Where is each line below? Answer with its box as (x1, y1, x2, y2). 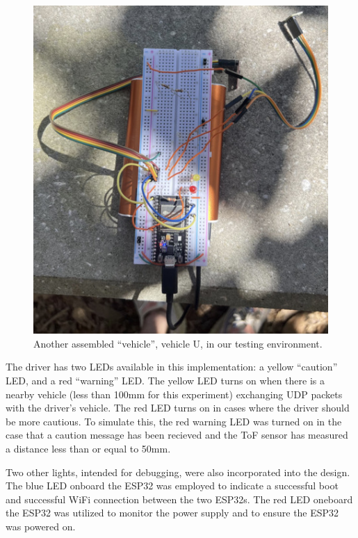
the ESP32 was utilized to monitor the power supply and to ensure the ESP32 (6, 505, 339, 520)
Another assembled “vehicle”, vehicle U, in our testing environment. (33, 336, 323, 350)
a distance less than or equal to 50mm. (6, 441, 171, 455)
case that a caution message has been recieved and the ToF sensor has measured (6, 427, 348, 442)
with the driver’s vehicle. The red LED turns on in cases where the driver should (6, 400, 350, 415)
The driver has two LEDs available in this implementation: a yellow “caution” (6, 359, 338, 374)
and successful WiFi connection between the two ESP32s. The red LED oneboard (6, 491, 353, 506)
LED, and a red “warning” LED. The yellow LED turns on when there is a (6, 373, 325, 387)
